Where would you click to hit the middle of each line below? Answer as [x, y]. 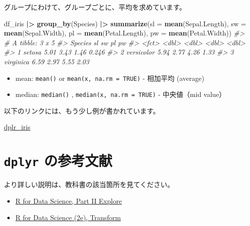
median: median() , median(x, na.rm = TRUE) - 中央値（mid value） [121, 94]
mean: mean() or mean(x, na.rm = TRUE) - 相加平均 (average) [110, 78]
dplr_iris [17, 127]
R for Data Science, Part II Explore [69, 200]
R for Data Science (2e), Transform [68, 217]
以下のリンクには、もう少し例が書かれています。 [82, 110]
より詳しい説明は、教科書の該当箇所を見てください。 [89, 184]
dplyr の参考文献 [58, 160]
